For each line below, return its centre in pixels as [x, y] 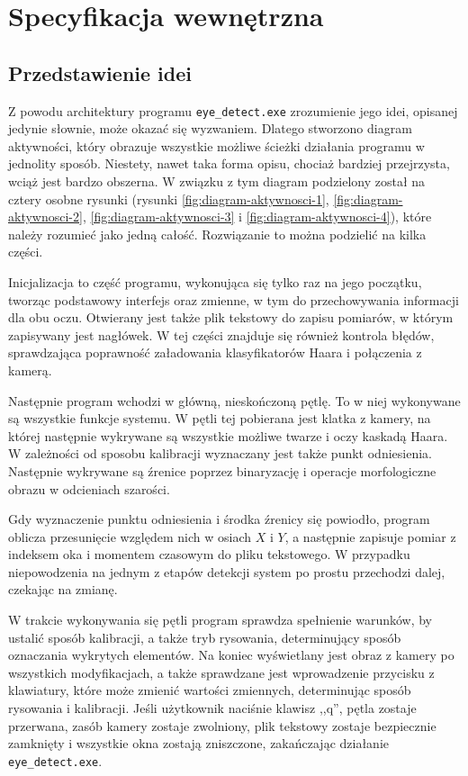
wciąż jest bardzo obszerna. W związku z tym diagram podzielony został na [217, 181]
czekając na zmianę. [63, 589]
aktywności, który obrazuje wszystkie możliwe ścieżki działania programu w [216, 145]
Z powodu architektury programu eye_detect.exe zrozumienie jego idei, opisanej [233, 110]
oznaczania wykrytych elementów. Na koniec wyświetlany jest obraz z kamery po [231, 655]
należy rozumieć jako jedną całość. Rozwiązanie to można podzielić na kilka [217, 234]
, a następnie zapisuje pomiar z [370, 536]
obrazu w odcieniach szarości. [89, 488]
